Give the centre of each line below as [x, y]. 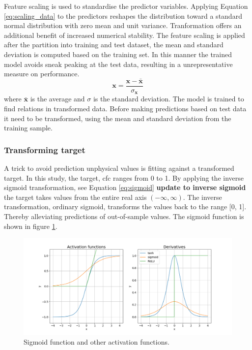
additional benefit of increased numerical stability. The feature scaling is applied [125, 35]
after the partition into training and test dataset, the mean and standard [114, 45]
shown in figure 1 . [31, 226]
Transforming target [45, 149]
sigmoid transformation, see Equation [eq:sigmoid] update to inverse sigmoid [125, 187]
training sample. [28, 128]
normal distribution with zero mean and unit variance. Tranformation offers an [123, 25]
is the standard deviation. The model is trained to [168, 99]
